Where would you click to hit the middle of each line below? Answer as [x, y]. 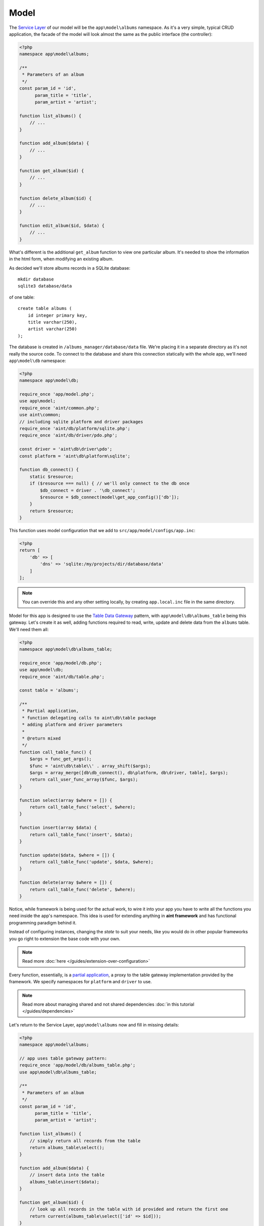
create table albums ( [45, 308]
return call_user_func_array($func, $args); [84, 779]
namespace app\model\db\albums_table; [66, 649]
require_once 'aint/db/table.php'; [62, 677]
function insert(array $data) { [58, 828]
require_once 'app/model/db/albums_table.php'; [77, 1065]
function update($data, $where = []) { [67, 855]
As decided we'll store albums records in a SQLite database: [70, 268]
